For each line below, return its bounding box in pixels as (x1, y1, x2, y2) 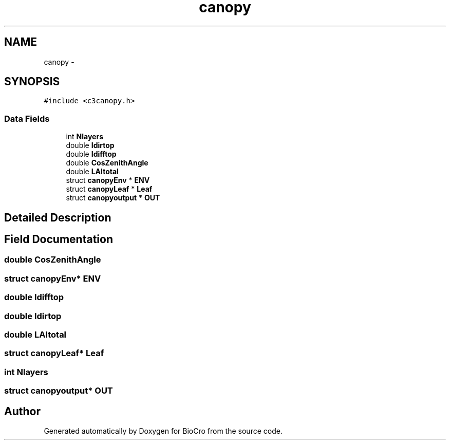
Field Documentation (4, 233, 113, 246)
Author (4, 404, 41, 418)
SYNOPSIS (4, 75, 60, 88)
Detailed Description (4, 211, 111, 224)
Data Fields (4, 113, 50, 124)
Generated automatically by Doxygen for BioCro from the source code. (44, 426, 283, 435)
